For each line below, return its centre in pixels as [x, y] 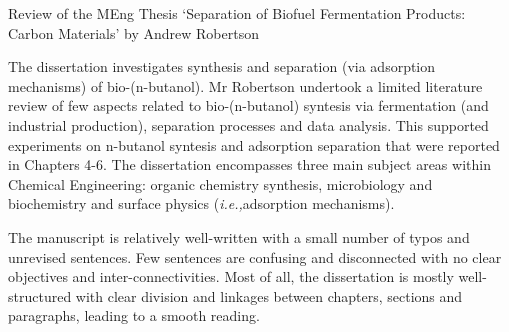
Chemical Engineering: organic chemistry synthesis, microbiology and [220, 183]
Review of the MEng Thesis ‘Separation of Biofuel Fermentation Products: [237, 13]
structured [40, 295]
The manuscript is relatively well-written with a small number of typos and [239, 236]
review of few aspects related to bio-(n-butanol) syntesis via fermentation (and [248, 105]
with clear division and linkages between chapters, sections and [269, 295]
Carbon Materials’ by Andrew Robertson [133, 32]
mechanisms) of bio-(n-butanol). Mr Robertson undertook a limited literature [245, 85]
